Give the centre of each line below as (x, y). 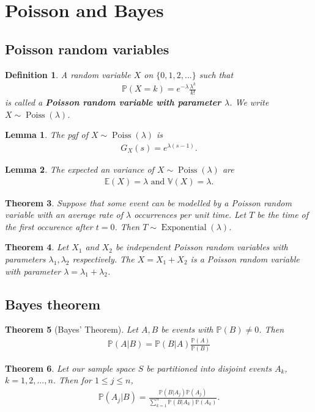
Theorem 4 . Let (37, 247)
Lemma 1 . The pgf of (46, 135)
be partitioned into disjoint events (209, 368)
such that (216, 74)
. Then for (72, 380)
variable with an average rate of (64, 215)
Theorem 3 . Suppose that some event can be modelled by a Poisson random (148, 202)
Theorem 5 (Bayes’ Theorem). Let (72, 329)
